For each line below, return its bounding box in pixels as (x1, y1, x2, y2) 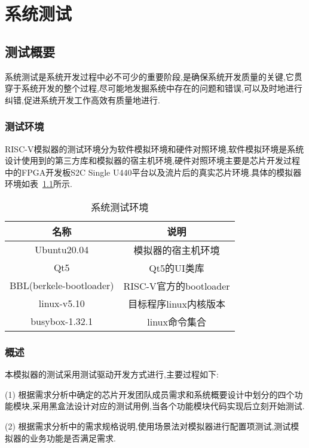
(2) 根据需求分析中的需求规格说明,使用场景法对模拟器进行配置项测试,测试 (5, 419, 291, 432)
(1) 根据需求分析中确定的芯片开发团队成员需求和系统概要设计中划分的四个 (5, 388, 295, 400)
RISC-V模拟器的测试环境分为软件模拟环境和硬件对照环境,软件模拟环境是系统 (5, 142, 304, 155)
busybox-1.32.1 (30, 314, 93, 329)
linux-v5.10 (38, 296, 85, 311)
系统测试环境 (91, 200, 149, 214)
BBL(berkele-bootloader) (10, 278, 114, 293)
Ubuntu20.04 (35, 243, 89, 257)
